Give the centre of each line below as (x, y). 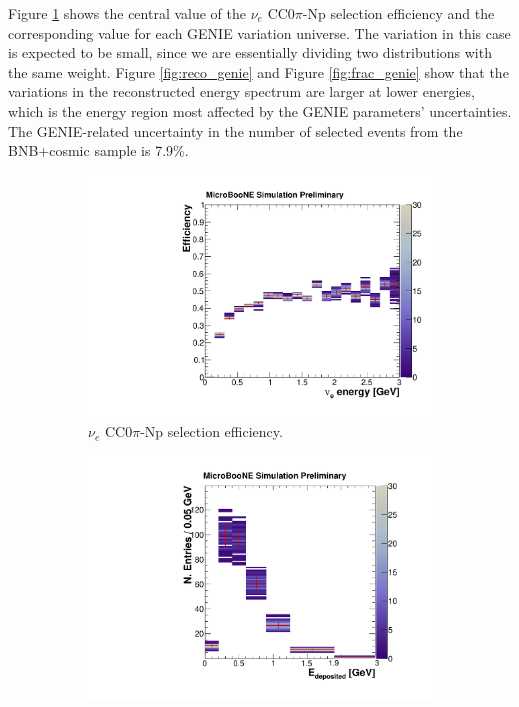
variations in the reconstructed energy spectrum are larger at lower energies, (241, 91)
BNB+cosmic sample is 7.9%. (98, 150)
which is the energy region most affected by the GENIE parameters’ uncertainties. (260, 110)
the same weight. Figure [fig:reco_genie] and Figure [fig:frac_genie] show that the (258, 71)
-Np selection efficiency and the (398, 13)
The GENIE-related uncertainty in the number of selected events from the (235, 130)
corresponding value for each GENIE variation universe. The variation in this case (259, 32)
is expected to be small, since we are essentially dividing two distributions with (250, 52)
